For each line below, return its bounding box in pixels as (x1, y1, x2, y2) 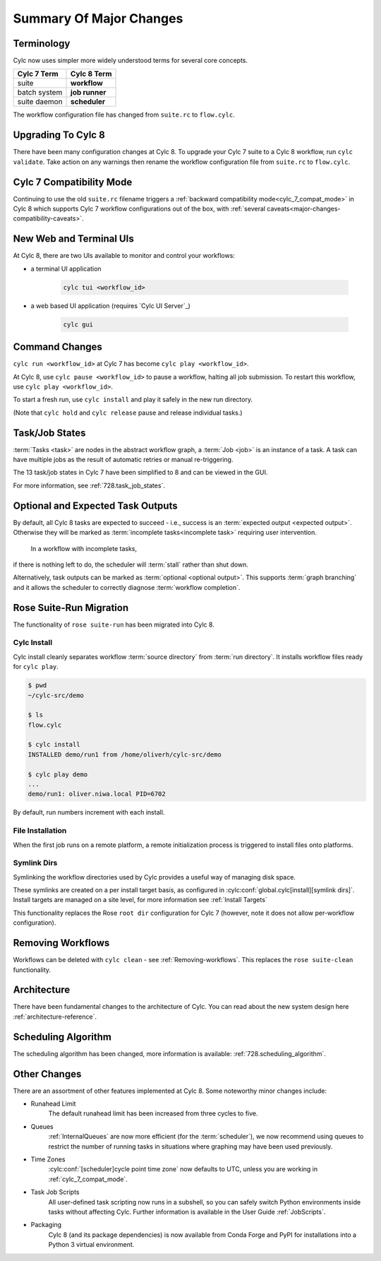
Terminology (13, 37, 71, 49)
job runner (71, 88, 107, 97)
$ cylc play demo (28, 770, 88, 778)
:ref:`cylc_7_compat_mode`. (48, 1175, 128, 1183)
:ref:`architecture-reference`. (13, 1012, 97, 1021)
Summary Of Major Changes (13, 11, 183, 26)
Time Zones (30, 1155, 66, 1164)
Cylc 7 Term (17, 69, 59, 79)
